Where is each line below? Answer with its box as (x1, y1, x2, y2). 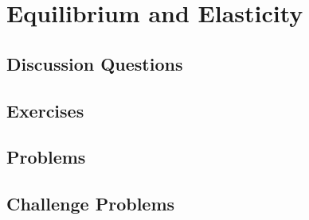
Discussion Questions (6, 51, 183, 75)
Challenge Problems (6, 191, 175, 216)
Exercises (6, 98, 84, 122)
